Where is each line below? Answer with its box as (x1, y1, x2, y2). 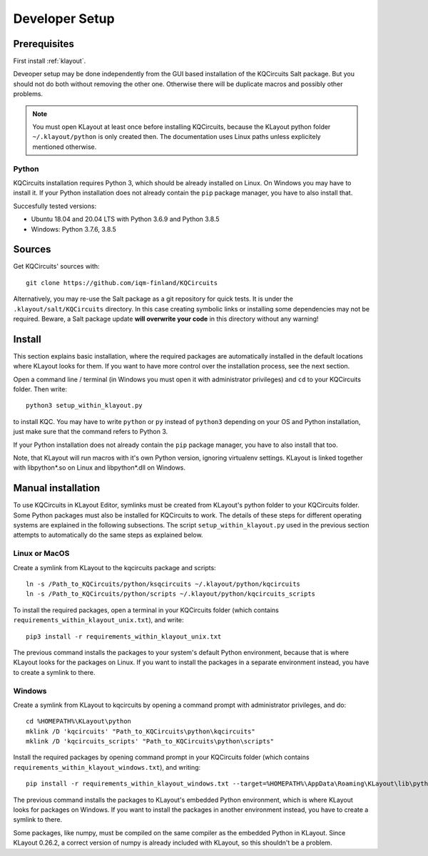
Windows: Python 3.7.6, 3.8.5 (31, 225, 117, 233)
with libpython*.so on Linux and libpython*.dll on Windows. (13, 463, 185, 472)
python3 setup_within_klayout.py (26, 401, 143, 410)
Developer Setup (13, 11, 115, 26)
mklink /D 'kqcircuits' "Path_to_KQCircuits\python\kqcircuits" (26, 727, 256, 736)
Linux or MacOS (13, 549, 70, 559)
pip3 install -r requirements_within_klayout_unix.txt (26, 632, 222, 641)
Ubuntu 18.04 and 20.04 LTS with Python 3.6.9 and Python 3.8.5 (31, 215, 220, 224)
